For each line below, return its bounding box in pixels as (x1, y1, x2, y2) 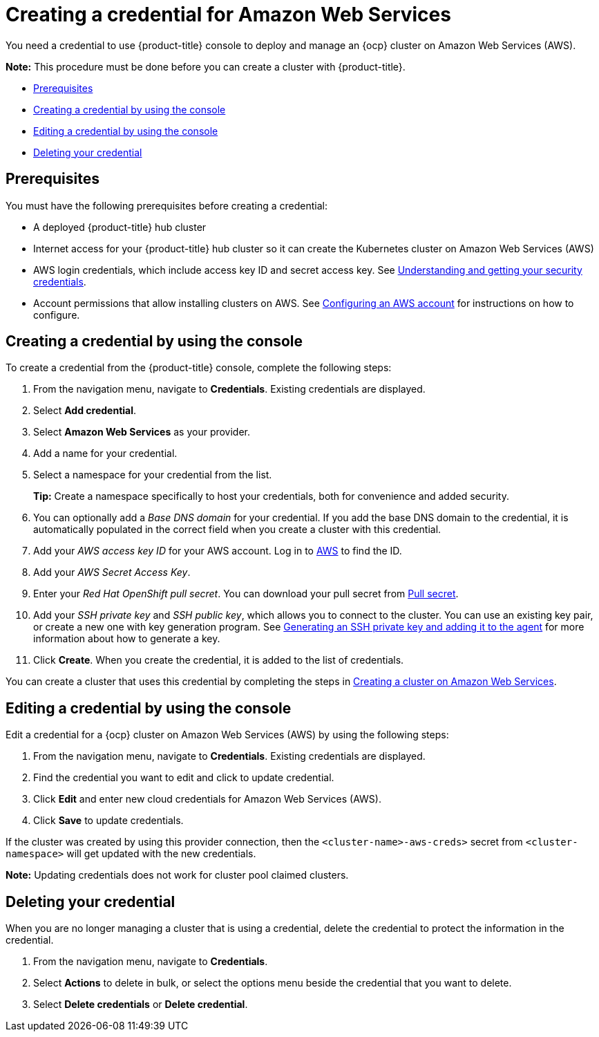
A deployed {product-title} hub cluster (33, 221, 207, 233)
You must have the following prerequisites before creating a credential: (6, 199, 327, 212)
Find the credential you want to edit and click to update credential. (33, 772, 334, 784)
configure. (33, 308, 80, 321)
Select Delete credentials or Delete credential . (33, 998, 248, 1011)
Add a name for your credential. (33, 447, 178, 460)
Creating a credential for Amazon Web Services (6, 3, 451, 26)
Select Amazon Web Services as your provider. (33, 426, 251, 438)
